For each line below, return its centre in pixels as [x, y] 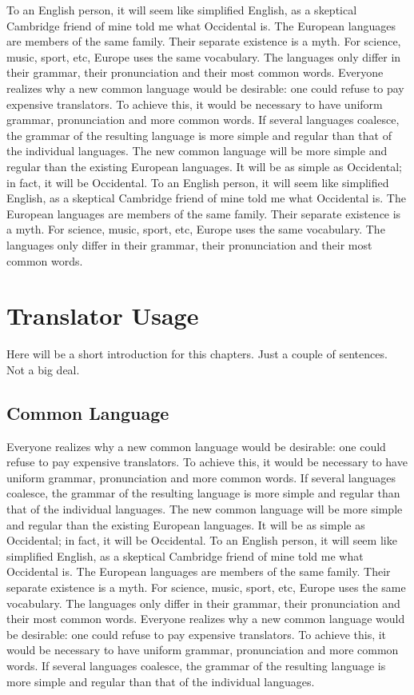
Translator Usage [103, 316]
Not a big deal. [43, 369]
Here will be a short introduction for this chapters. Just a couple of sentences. [197, 354]
